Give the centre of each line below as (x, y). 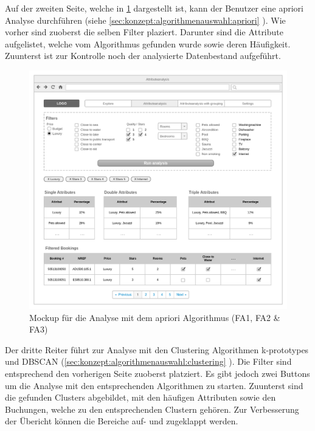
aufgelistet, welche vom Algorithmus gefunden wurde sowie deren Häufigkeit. (148, 43)
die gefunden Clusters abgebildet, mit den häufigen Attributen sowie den (140, 397)
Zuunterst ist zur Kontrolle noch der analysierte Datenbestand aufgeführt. (143, 56)
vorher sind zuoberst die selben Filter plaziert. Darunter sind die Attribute (144, 32)
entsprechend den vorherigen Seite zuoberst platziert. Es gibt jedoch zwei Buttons (157, 374)
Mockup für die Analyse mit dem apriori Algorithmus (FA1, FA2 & (155, 317)
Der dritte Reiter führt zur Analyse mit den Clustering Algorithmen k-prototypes (157, 349)
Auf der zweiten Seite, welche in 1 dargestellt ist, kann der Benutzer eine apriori (154, 8)
